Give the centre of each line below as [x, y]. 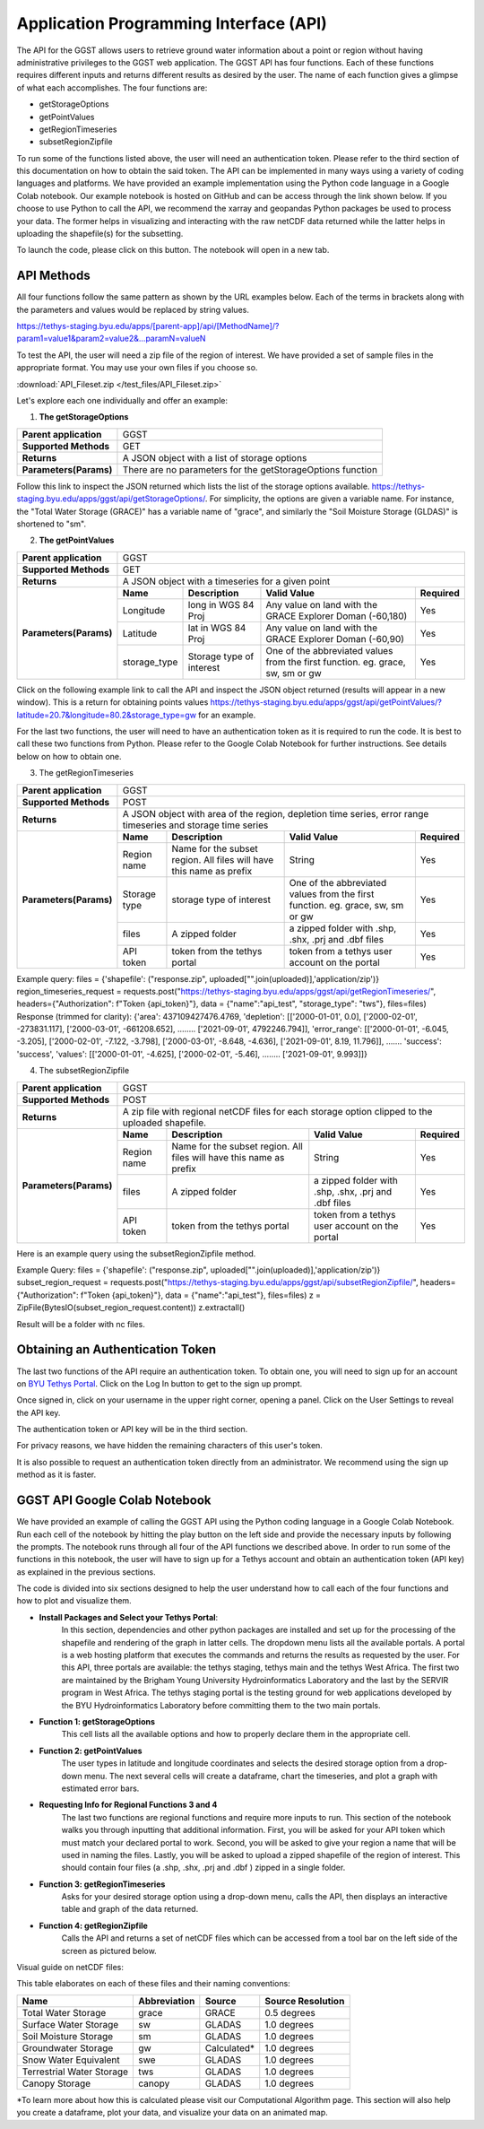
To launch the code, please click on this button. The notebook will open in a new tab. [173, 250]
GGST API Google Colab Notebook [114, 1501]
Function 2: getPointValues [91, 1751]
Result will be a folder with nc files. [81, 1324]
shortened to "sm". [52, 524]
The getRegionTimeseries [86, 773]
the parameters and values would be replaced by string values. [133, 309]
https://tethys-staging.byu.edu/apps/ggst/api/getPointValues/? [326, 702]
